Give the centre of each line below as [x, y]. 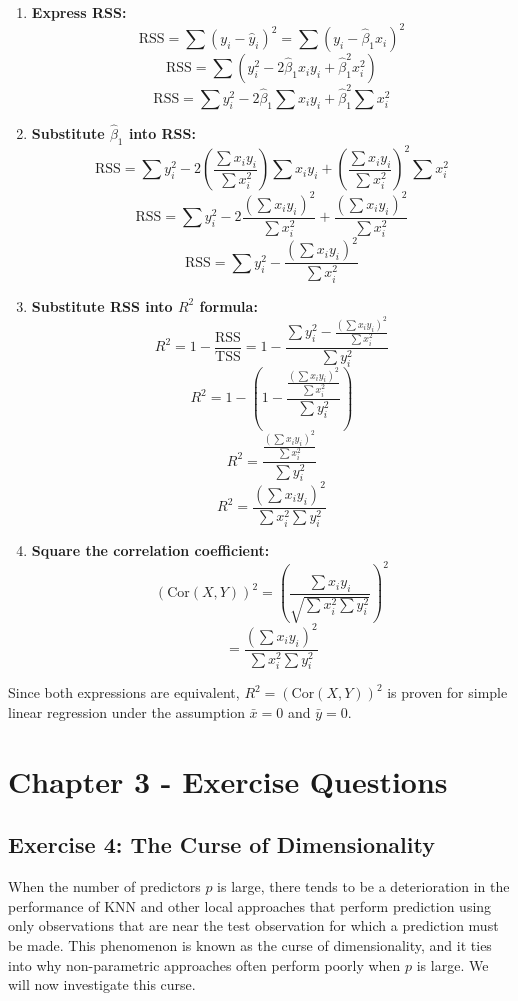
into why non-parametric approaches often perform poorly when [204, 964]
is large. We [452, 964]
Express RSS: [79, 12]
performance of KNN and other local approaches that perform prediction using [250, 905]
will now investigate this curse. [102, 984]
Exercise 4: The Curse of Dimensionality [221, 844]
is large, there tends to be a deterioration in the [363, 886]
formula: [228, 305]
